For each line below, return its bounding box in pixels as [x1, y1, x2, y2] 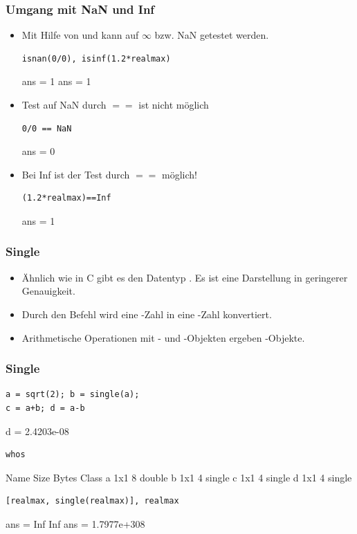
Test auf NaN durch [21, 98, 107, 111]
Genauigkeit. [21, 284, 75, 298]
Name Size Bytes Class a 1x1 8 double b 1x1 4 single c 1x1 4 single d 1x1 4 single [6, 470, 352, 484]
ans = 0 [21, 144, 55, 158]
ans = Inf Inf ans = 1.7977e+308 [6, 516, 145, 531]
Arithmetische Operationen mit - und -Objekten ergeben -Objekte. [21, 330, 305, 344]
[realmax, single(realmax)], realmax [6, 496, 179, 506]
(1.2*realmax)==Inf [21, 193, 111, 203]
